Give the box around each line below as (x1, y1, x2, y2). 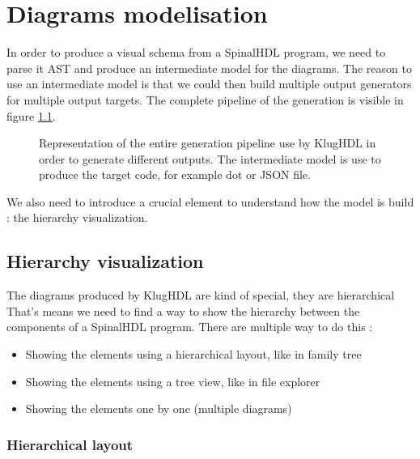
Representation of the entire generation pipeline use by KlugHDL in (39, 134, 376, 151)
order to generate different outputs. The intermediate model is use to (39, 150, 381, 167)
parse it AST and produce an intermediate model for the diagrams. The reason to (6, 59, 412, 76)
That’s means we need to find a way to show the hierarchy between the (6, 302, 360, 319)
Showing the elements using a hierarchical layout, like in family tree (25, 346, 362, 363)
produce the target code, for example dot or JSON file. (39, 166, 311, 183)
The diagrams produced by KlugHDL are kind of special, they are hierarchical (6, 287, 395, 304)
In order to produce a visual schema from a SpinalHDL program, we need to (6, 44, 386, 61)
